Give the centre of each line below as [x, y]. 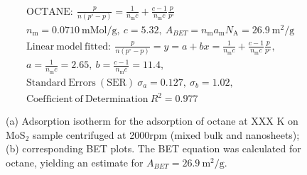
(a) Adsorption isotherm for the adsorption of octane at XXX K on [152, 121]
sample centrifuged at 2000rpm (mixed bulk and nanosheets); [166, 134]
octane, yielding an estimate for [75, 162]
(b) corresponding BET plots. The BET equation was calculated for [153, 148]
